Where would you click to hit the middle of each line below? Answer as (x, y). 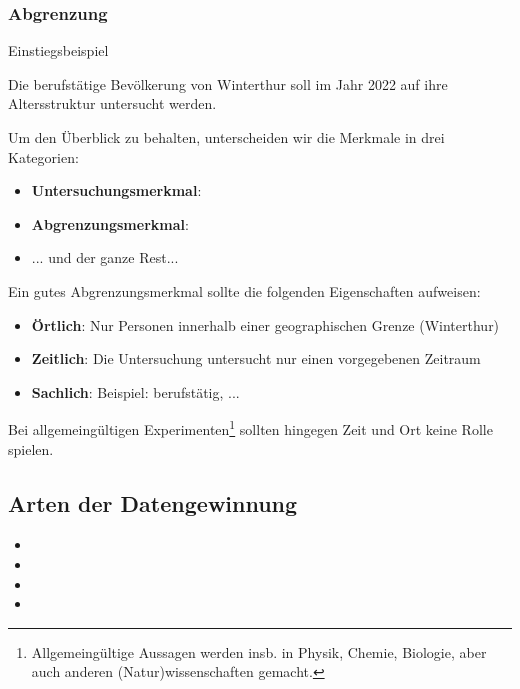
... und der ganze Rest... (105, 257)
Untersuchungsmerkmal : (116, 190)
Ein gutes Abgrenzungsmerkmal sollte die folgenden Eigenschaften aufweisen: (244, 290)
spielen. (31, 448)
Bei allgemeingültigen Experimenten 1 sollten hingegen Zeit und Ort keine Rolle (250, 427)
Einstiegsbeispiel (58, 50)
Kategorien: (43, 156)
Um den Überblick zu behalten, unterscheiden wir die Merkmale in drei (226, 137)
